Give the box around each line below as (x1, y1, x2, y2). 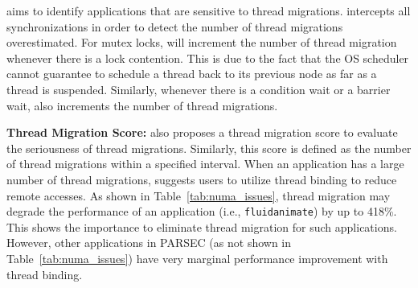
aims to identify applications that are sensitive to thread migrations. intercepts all (6, 2, 411, 19)
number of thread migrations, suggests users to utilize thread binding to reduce (6, 171, 397, 187)
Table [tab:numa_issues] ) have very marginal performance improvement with (6, 249, 388, 266)
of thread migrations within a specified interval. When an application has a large (6, 155, 404, 172)
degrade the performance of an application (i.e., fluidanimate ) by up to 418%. (6, 203, 397, 220)
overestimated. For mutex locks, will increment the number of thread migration (6, 34, 397, 51)
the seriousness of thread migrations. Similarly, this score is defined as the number (6, 139, 412, 156)
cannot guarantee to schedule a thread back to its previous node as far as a (6, 65, 377, 82)
